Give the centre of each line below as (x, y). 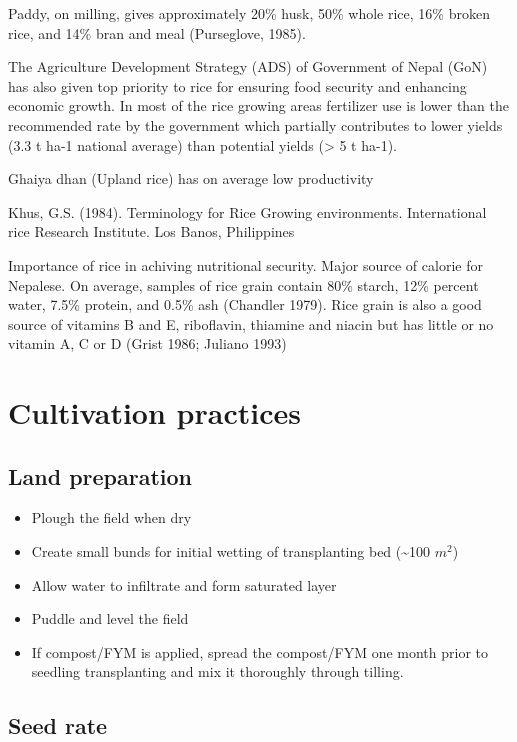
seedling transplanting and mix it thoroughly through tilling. (217, 671)
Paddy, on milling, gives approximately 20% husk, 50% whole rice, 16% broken (249, 13)
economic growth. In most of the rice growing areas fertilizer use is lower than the (259, 105)
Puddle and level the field (110, 618)
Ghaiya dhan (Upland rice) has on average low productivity (191, 178)
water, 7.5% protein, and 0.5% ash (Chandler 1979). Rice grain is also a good (245, 304)
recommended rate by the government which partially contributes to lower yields (255, 124)
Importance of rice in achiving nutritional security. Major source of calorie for (245, 264)
